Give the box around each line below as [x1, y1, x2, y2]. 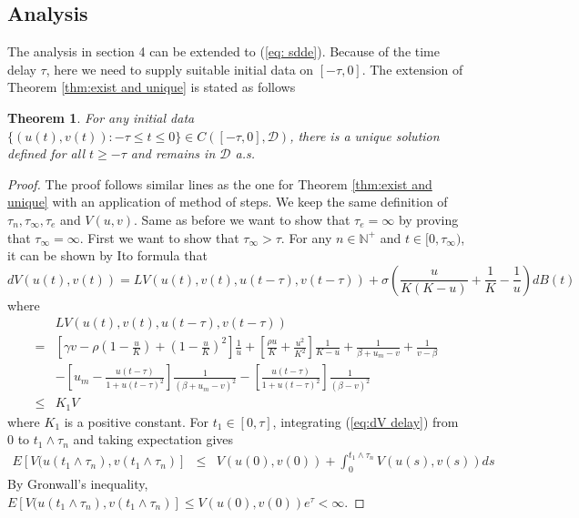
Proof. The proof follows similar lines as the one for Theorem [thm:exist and [7, 174, 432, 193]
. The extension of [361, 59, 463, 78]
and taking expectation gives [73, 430, 234, 449]
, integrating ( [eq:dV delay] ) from [272, 411, 459, 431]
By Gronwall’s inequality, [7, 474, 148, 493]
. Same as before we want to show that [134, 209, 350, 229]
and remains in [130, 144, 216, 163]
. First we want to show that [79, 228, 239, 247]
